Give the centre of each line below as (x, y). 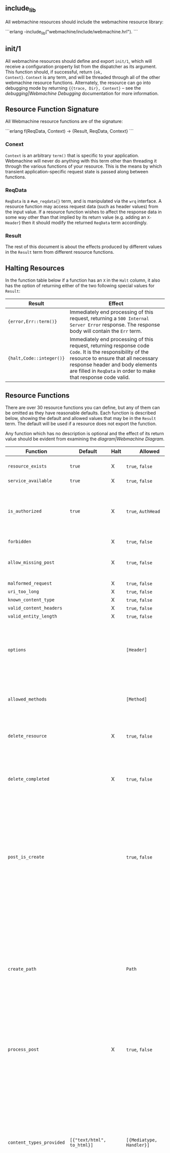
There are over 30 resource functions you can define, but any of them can (83, 407)
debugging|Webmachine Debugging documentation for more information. (82, 93)
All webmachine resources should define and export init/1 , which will (79, 61)
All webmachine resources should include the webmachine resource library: (84, 22)
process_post (24, 1049)
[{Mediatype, (142, 1140)
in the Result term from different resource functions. (60, 252)
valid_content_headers (35, 608)
